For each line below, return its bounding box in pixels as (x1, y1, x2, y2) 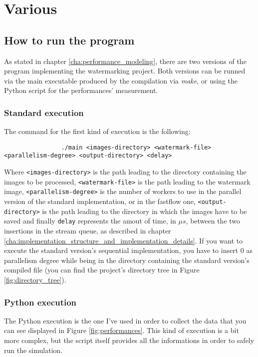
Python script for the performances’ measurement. (4, 85, 158, 95)
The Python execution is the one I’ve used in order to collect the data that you (4, 315, 247, 325)
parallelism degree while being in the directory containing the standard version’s (4, 254, 250, 265)
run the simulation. (4, 344, 63, 355)
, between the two (186, 215, 241, 226)
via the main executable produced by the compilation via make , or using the (4, 75, 238, 85)
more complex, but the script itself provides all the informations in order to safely (4, 334, 255, 345)
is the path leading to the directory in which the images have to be (42, 205, 247, 216)
